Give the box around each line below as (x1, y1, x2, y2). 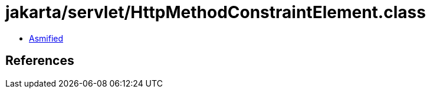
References (5, 53, 74, 68)
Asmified (29, 33, 64, 43)
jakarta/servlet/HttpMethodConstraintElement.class (5, 2, 426, 22)
